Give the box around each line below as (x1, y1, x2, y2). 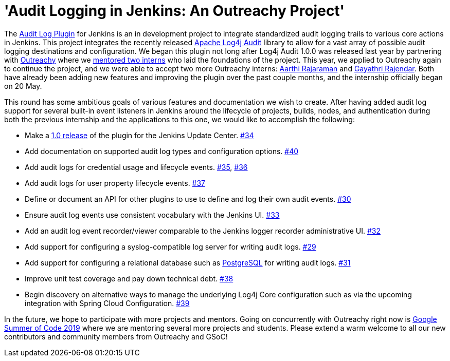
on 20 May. (4, 81, 42, 90)
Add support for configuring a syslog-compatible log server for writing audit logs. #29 (25, 242, 316, 251)
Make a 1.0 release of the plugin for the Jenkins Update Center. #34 (25, 130, 254, 140)
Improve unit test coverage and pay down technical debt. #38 (25, 274, 233, 283)
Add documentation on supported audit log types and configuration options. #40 (25, 146, 299, 156)
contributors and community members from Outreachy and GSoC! (4, 332, 228, 341)
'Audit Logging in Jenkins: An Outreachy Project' (4, 2, 345, 20)
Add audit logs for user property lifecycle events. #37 (25, 178, 206, 187)
